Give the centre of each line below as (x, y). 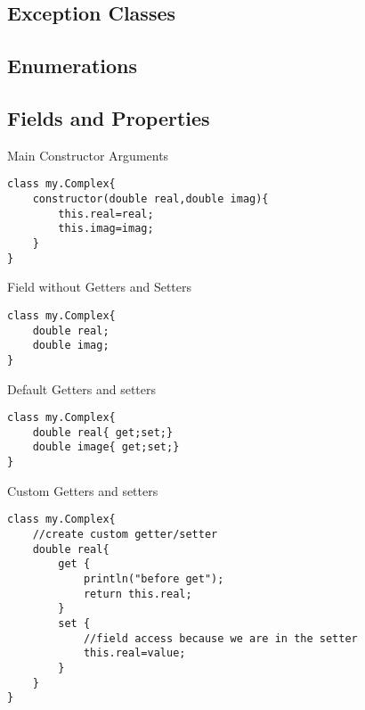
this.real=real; (106, 214)
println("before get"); (154, 578)
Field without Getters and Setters (100, 287)
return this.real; (138, 594)
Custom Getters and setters (83, 490)
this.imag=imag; (106, 229)
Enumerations (73, 66)
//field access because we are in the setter (220, 638)
